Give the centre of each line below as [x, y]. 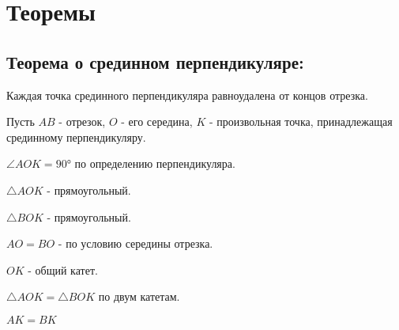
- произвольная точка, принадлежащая [301, 121]
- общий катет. [63, 269]
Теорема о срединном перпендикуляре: [155, 61]
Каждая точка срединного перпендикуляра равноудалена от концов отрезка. [187, 95]
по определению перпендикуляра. [155, 163]
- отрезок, [82, 121]
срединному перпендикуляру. [76, 137]
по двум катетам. [139, 296]
